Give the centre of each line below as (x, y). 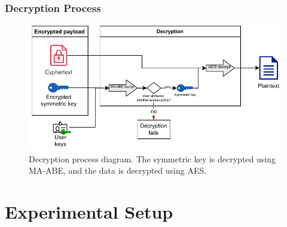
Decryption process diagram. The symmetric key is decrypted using (152, 158)
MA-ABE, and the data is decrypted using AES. (118, 170)
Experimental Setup (89, 212)
